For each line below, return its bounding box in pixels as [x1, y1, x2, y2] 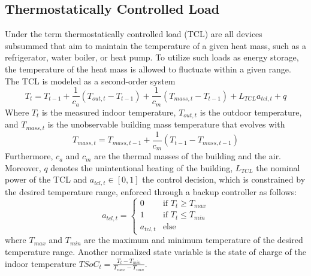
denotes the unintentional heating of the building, [50, 161, 233, 174]
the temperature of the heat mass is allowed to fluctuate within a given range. [5, 62, 291, 75]
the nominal [256, 161, 300, 174]
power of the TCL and [5, 173, 87, 186]
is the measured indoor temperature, [41, 105, 176, 118]
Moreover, [5, 161, 41, 174]
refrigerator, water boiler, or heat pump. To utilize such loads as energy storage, [5, 51, 299, 63]
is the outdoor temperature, [200, 105, 302, 118]
